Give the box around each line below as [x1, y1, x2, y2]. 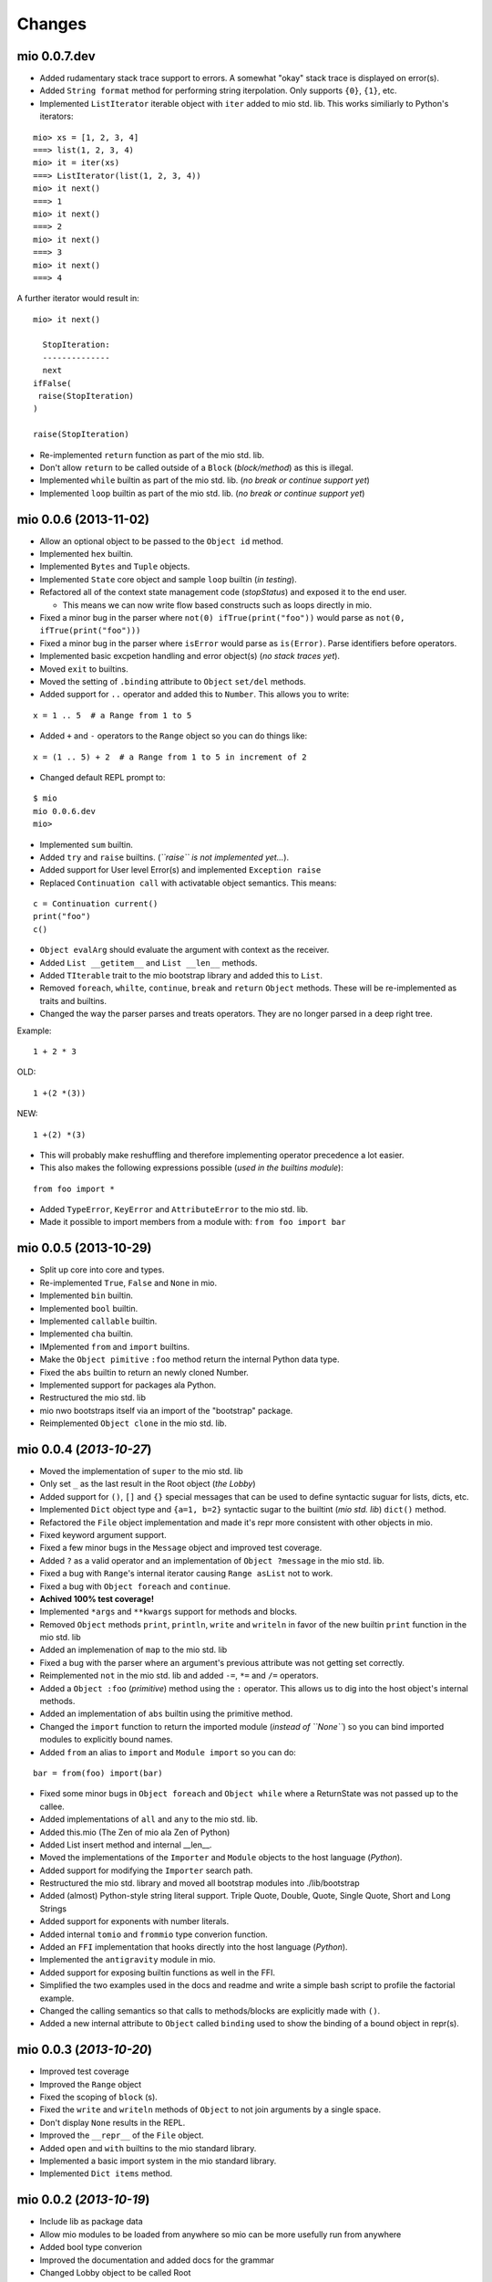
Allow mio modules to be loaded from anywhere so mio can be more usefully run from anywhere [39, 2228, 402, 2240]
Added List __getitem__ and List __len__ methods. [39, 957, 258, 968]
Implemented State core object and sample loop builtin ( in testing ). [39, 573, 298, 584]
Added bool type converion [39, 2242, 143, 2253]
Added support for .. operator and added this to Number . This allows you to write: [39, 689, 350, 700]
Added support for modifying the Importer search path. [39, 1865, 253, 1876]
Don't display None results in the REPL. [39, 2117, 186, 2128]
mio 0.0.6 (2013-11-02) [16, 511, 150, 527]
